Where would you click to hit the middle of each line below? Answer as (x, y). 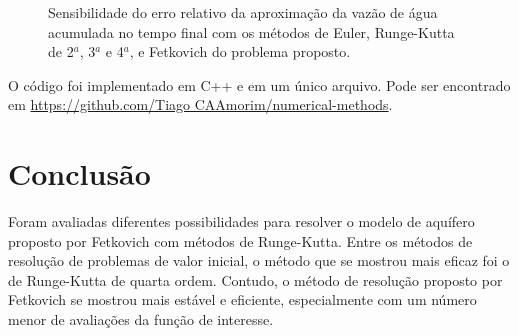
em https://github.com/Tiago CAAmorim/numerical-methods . (200, 104)
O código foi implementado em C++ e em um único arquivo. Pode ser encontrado (259, 84)
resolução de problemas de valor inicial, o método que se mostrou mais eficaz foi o (259, 260)
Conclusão (79, 173)
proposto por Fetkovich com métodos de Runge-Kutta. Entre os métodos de (240, 240)
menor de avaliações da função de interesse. (141, 319)
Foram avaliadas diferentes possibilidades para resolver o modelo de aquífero (241, 221)
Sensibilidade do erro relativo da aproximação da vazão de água (243, 12)
